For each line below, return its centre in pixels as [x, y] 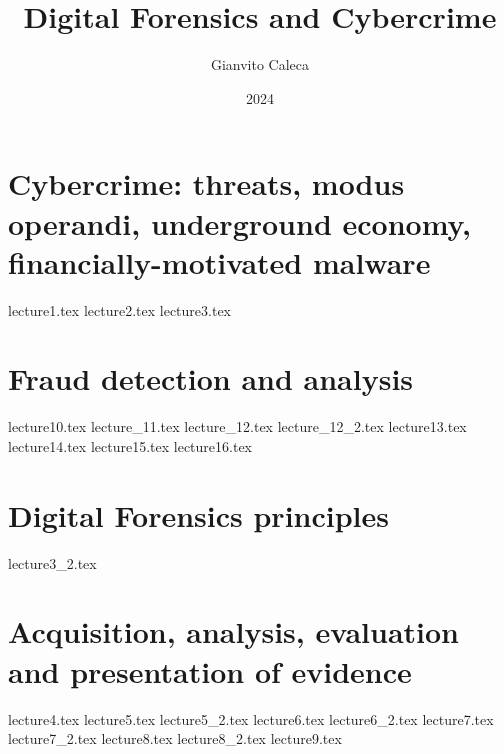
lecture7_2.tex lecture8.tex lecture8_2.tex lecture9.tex [175, 738]
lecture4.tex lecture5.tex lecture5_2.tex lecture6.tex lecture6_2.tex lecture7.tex [251, 718]
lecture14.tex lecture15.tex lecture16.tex [130, 445]
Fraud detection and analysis [211, 378]
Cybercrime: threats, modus [206, 183]
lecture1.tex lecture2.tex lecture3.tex [119, 309]
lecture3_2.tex [52, 562]
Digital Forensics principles [198, 514]
